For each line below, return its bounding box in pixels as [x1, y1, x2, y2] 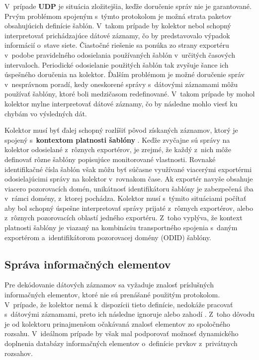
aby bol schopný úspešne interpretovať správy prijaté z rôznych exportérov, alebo [4, 202, 253, 213]
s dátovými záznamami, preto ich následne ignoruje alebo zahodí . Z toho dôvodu [4, 309, 255, 319]
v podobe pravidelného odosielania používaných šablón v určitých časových [4, 49, 235, 60]
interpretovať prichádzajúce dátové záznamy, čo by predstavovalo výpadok [4, 30, 230, 40]
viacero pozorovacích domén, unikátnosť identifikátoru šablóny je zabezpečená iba [4, 183, 254, 193]
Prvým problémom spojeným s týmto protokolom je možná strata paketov [4, 10, 232, 21]
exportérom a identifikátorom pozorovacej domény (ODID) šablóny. [4, 232, 211, 242]
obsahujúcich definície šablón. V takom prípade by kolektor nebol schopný [4, 20, 231, 31]
